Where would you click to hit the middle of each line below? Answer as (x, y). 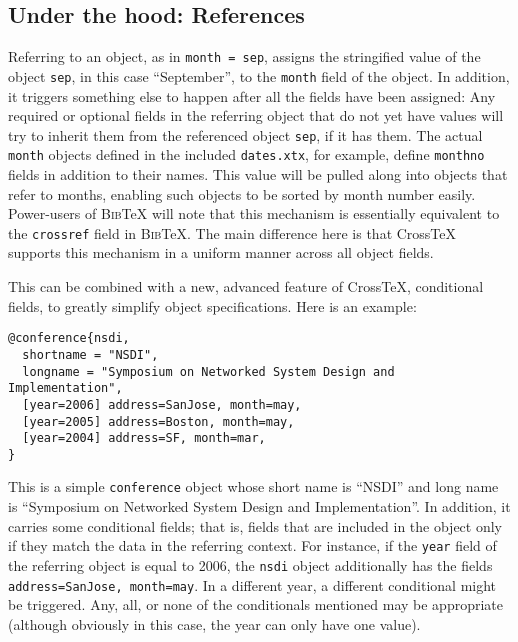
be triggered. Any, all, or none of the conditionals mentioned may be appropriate (255, 604)
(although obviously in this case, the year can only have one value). (214, 623)
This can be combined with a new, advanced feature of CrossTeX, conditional (246, 286)
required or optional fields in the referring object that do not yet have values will (256, 115)
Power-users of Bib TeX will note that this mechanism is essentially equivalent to (254, 213)
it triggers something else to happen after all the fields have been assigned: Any (252, 95)
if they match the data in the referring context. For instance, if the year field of (252, 545)
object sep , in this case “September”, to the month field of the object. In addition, (259, 75)
